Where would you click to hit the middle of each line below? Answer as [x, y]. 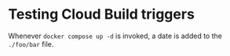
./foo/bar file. [31, 44]
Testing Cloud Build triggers [101, 14]
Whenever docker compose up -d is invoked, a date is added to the [115, 36]
